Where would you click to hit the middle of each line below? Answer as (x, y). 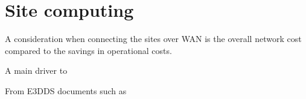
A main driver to (36, 70)
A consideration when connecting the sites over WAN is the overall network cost (153, 39)
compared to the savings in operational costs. (88, 50)
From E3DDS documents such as (66, 90)
